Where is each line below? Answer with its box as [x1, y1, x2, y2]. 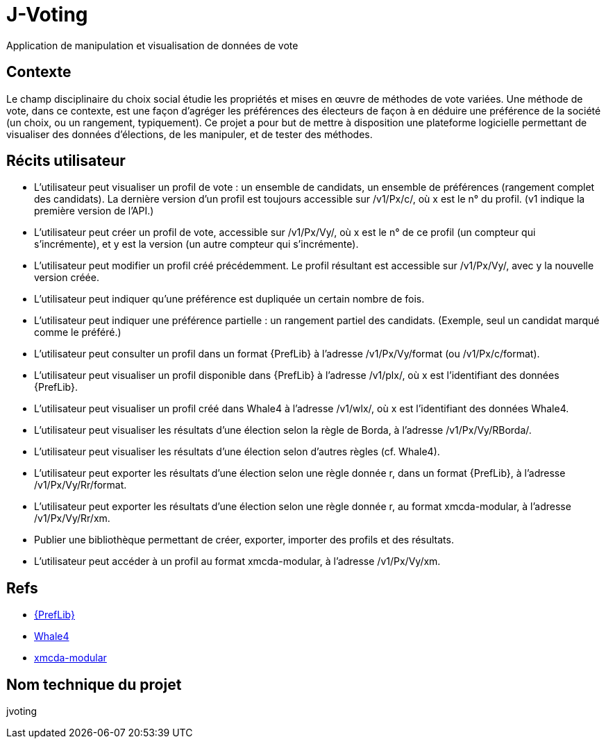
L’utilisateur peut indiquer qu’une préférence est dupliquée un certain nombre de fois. [34, 293, 425, 305]
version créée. [34, 271, 99, 284]
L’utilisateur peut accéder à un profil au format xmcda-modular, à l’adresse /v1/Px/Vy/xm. [34, 555, 441, 568]
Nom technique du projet [6, 675, 182, 693]
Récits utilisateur [6, 152, 126, 170]
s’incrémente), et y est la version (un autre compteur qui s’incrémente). [34, 238, 359, 251]
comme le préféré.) [34, 326, 121, 339]
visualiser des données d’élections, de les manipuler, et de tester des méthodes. [6, 128, 373, 140]
